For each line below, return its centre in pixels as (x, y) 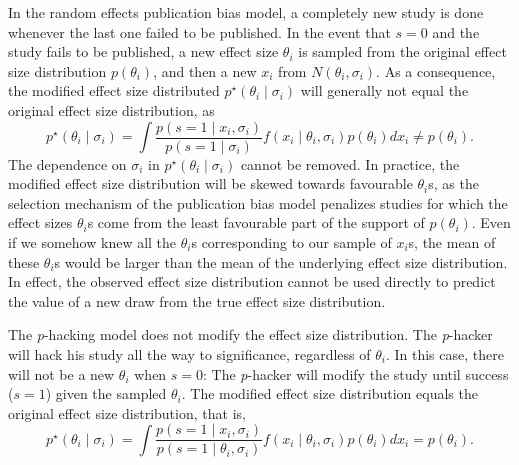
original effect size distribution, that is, (127, 412)
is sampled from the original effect (402, 51)
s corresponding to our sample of (291, 242)
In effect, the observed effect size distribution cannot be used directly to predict (252, 281)
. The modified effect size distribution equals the (329, 393)
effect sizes (40, 222)
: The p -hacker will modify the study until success (356, 373)
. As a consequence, (436, 70)
